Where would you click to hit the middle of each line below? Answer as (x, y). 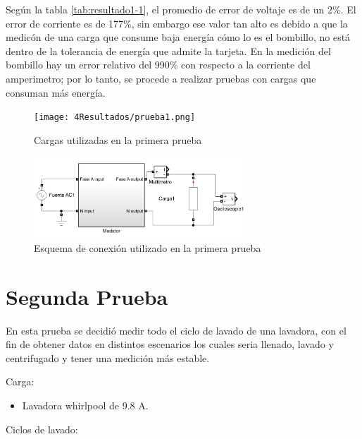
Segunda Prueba (87, 296)
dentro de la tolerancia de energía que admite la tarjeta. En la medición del (168, 50)
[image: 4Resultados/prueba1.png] (115, 118)
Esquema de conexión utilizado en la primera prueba (148, 247)
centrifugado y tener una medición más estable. (108, 357)
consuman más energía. (56, 92)
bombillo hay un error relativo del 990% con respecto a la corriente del (158, 65)
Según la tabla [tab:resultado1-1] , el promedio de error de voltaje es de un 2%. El (181, 9)
